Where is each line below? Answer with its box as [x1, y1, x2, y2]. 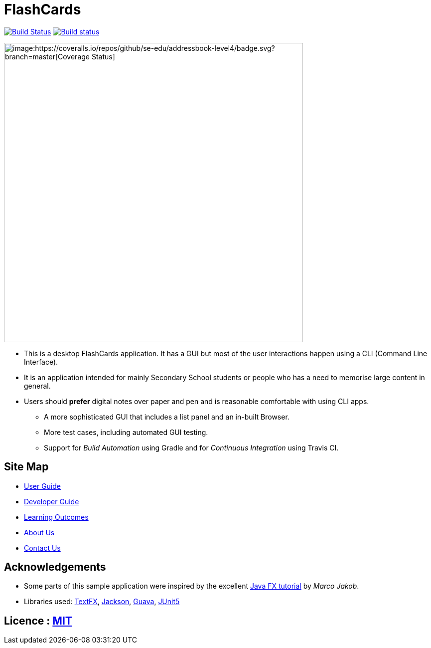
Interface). [24, 357, 58, 366]
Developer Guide [24, 497, 79, 506]
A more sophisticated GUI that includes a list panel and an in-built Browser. [44, 412, 289, 421]
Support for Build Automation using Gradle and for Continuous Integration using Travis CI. [44, 443, 339, 452]
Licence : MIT [4, 614, 72, 627]
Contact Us [24, 543, 61, 552]
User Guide [24, 481, 61, 490]
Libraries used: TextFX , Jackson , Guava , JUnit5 [24, 597, 180, 606]
